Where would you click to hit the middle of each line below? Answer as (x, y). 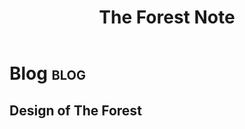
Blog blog (48, 73)
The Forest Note (167, 17)
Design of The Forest (75, 110)
